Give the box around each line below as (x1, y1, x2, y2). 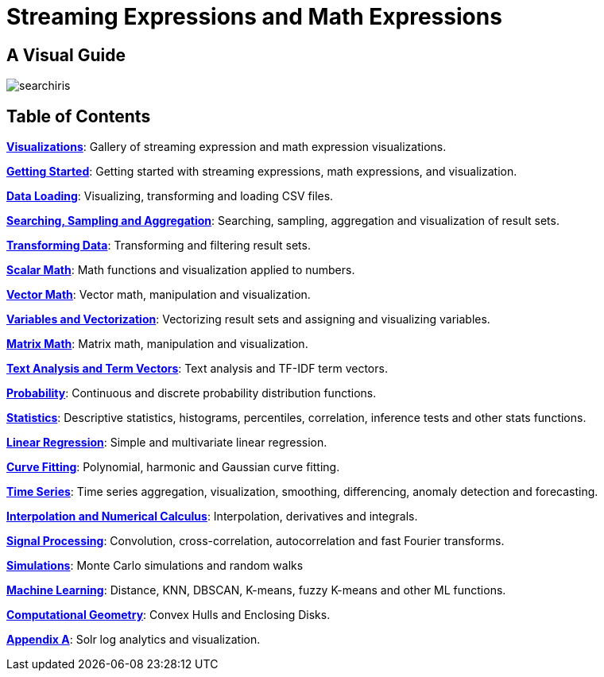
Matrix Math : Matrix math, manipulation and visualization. (6, 337, 308, 351)
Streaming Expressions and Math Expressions (6, 3, 502, 30)
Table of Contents (6, 106, 151, 126)
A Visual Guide (6, 44, 126, 65)
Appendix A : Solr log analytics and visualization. (6, 633, 261, 647)
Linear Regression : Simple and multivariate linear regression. (6, 435, 327, 450)
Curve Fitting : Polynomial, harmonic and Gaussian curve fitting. (6, 460, 340, 474)
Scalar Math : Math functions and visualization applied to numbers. (6, 263, 355, 277)
